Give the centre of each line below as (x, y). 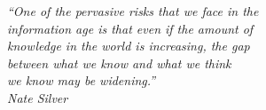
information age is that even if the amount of (130, 28)
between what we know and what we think (119, 63)
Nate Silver (38, 97)
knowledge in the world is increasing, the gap (129, 46)
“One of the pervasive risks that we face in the (133, 11)
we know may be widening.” (82, 80)
